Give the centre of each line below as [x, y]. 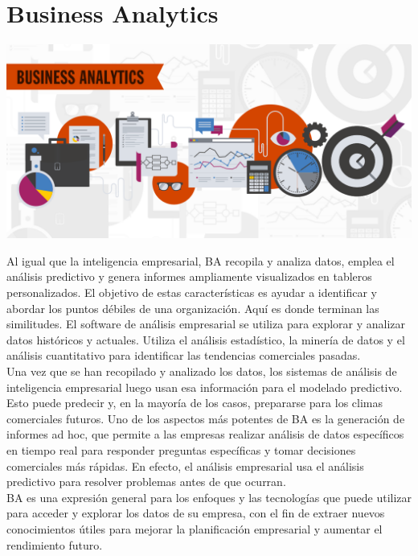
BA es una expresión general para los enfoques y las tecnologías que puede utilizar [209, 497]
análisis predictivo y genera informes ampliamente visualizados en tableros [189, 276]
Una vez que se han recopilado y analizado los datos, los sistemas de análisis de [202, 371]
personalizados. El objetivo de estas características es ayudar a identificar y [192, 292]
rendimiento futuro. [55, 544]
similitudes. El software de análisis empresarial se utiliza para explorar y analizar [206, 324]
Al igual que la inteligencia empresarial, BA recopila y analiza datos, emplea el [201, 260]
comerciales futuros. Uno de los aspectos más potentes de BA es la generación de [206, 418]
